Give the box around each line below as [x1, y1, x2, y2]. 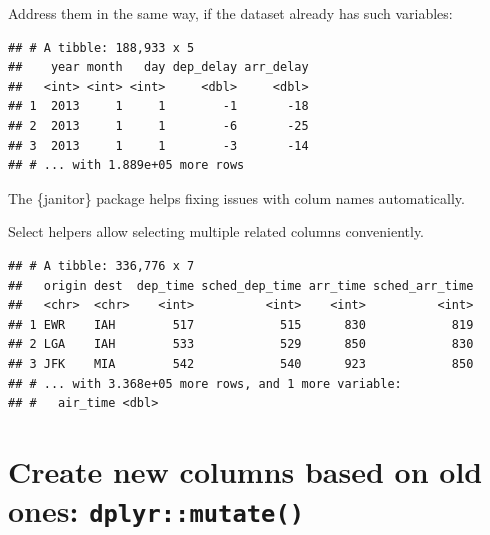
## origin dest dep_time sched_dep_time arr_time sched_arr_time [8, 278, 474, 293]
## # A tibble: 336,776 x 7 [8, 258, 195, 273]
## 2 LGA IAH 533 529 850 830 [8, 337, 474, 352]
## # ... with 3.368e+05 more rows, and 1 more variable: [8, 376, 402, 391]
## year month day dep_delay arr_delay [8, 60, 309, 75]
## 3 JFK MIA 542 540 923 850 [8, 356, 474, 371]
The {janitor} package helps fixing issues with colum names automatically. [8, 187, 465, 208]
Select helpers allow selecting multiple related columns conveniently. [8, 221, 425, 242]
